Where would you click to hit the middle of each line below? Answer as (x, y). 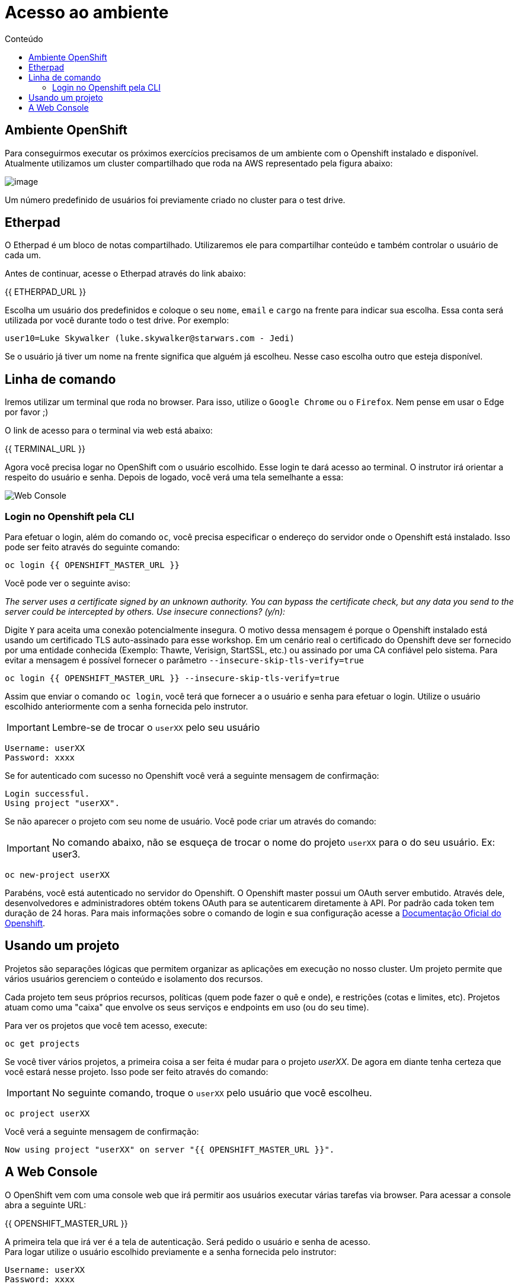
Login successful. (47, 794)
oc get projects (42, 1043)
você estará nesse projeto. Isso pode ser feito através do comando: (137, 1071)
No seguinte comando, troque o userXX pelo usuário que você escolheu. (212, 1092)
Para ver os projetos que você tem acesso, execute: (106, 1025)
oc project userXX (47, 1113)
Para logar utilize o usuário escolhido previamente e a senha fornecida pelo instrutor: (171, 1251)
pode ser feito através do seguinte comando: (92, 547)
